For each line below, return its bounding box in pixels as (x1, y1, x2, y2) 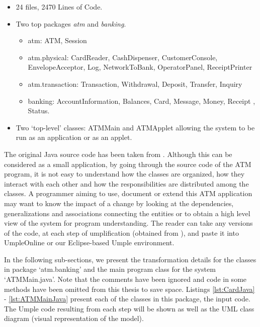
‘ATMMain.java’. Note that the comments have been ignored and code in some (4, 274, 247, 284)
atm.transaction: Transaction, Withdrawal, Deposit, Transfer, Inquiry (28, 78, 242, 89)
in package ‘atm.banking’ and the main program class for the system (4, 264, 216, 274)
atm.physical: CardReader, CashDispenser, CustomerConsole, (28, 52, 218, 62)
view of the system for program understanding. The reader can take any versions (4, 218, 253, 228)
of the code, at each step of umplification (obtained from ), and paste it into (4, 227, 239, 238)
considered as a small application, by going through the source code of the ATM (4, 158, 251, 169)
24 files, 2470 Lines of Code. (16, 2, 103, 12)
